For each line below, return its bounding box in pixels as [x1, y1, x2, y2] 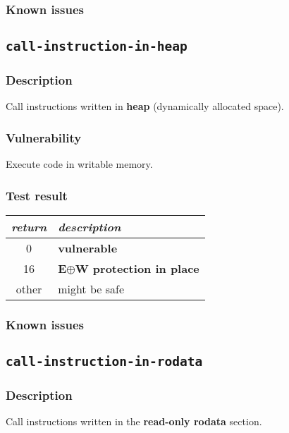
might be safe [58, 281, 124, 298]
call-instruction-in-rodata [6, 354, 203, 370]
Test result [6, 186, 68, 204]
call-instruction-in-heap [6, 39, 187, 54]
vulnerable [58, 240, 118, 257]
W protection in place [75, 260, 199, 277]
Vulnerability [6, 128, 82, 146]
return [11, 219, 47, 236]
